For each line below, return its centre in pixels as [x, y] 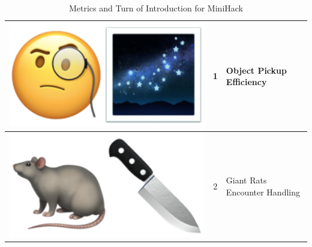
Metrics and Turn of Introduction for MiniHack [156, 8]
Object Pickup [256, 70]
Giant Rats [246, 180]
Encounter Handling [263, 192]
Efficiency [246, 82]
